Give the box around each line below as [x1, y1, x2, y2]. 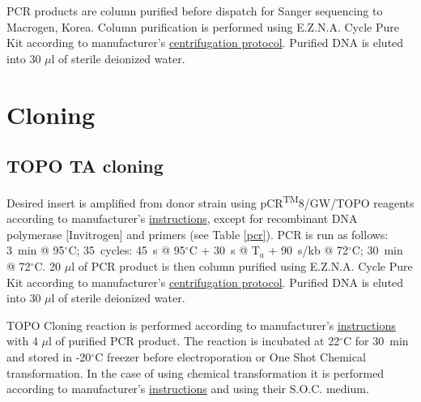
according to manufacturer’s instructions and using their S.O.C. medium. [6, 380, 369, 397]
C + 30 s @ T [189, 242, 260, 259]
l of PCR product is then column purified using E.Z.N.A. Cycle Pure [71, 257, 413, 274]
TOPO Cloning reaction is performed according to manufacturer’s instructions [6, 316, 396, 333]
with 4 [6, 332, 38, 349]
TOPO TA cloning [6, 153, 164, 178]
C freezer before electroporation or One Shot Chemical [95, 348, 366, 365]
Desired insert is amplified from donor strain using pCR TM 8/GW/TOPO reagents [6, 191, 415, 211]
